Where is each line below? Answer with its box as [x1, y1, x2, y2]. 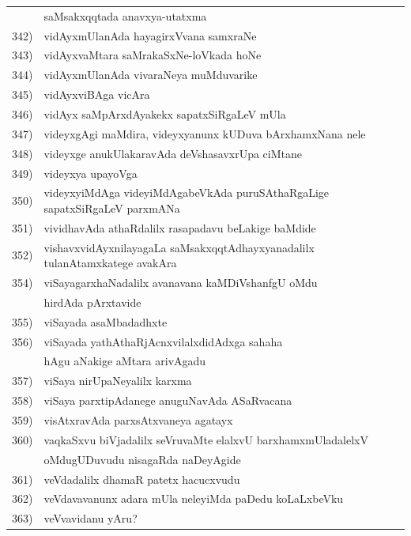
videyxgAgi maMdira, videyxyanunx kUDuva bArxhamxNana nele [43, 125, 366, 142]
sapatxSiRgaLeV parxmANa [43, 199, 180, 216]
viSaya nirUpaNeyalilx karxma [43, 372, 192, 389]
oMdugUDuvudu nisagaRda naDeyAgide [43, 451, 241, 467]
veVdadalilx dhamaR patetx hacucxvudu [43, 470, 240, 487]
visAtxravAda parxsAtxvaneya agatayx [43, 411, 233, 428]
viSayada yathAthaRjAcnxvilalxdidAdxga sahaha [43, 333, 283, 349]
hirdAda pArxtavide [43, 293, 141, 310]
